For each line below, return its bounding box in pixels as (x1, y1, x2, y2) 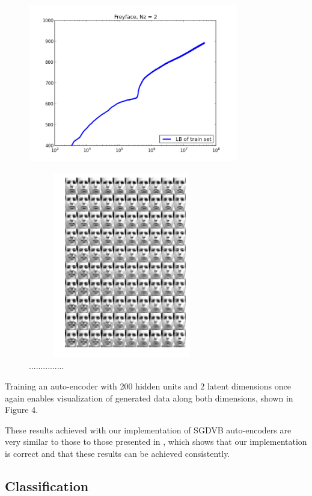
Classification (5, 476, 89, 495)
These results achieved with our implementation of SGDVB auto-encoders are (5, 423, 292, 436)
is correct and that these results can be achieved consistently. (5, 447, 230, 459)
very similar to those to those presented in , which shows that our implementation (5, 435, 307, 448)
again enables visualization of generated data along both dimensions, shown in (5, 391, 293, 404)
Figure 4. (5, 403, 38, 416)
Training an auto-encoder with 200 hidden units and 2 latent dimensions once (5, 379, 291, 392)
